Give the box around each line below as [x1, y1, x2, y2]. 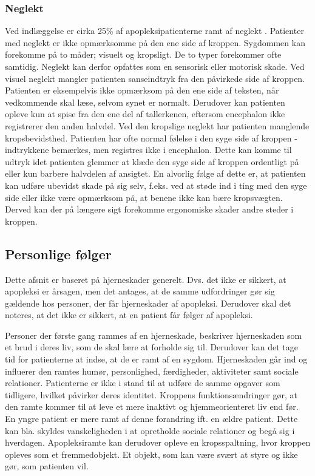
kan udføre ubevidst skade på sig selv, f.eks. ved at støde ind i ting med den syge [5, 178, 307, 191]
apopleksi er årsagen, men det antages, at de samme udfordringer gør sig [5, 285, 275, 297]
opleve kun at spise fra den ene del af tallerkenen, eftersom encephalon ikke [5, 107, 285, 120]
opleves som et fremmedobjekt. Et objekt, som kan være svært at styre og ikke [5, 447, 298, 460]
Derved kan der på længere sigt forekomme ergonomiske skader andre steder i [5, 203, 294, 216]
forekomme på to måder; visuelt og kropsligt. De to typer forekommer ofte [5, 48, 282, 61]
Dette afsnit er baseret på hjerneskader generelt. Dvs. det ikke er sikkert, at [5, 273, 286, 285]
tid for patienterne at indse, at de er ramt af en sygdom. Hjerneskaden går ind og [5, 353, 308, 365]
